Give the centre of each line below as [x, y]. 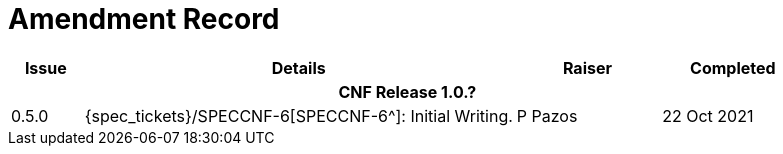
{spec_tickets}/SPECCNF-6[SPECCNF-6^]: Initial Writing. [298, 115]
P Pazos [547, 115]
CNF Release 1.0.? [407, 91]
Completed [733, 67]
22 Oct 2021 [708, 115]
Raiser [587, 67]
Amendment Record [144, 19]
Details [298, 67]
